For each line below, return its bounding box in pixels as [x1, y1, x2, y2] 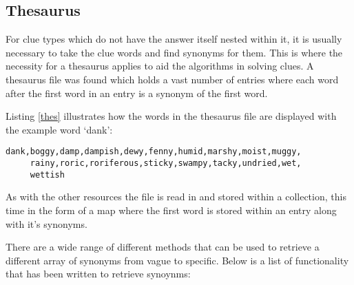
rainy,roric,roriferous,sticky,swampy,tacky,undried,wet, [30, 158, 302, 169]
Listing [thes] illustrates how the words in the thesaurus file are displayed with [6, 109, 337, 123]
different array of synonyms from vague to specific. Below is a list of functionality [6, 253, 349, 267]
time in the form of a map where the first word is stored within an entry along [6, 202, 337, 217]
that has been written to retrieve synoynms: [6, 266, 191, 281]
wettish [30, 169, 65, 180]
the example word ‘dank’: [6, 122, 113, 136]
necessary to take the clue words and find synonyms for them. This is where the [6, 45, 343, 59]
